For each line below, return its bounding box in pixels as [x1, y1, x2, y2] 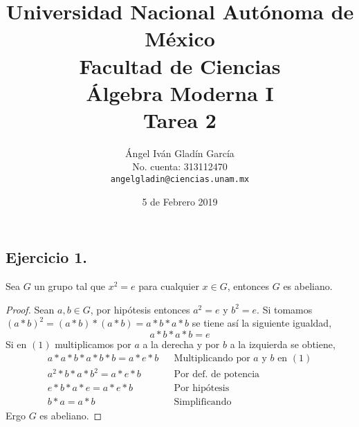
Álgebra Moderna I [86, 78, 274, 107]
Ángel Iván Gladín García [125, 145, 234, 160]
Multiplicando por [174, 353, 250, 363]
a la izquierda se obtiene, [230, 336, 335, 351]
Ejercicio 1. [6, 246, 88, 268]
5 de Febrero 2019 [142, 194, 218, 208]
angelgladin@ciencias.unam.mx [110, 174, 250, 185]
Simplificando [174, 397, 232, 408]
